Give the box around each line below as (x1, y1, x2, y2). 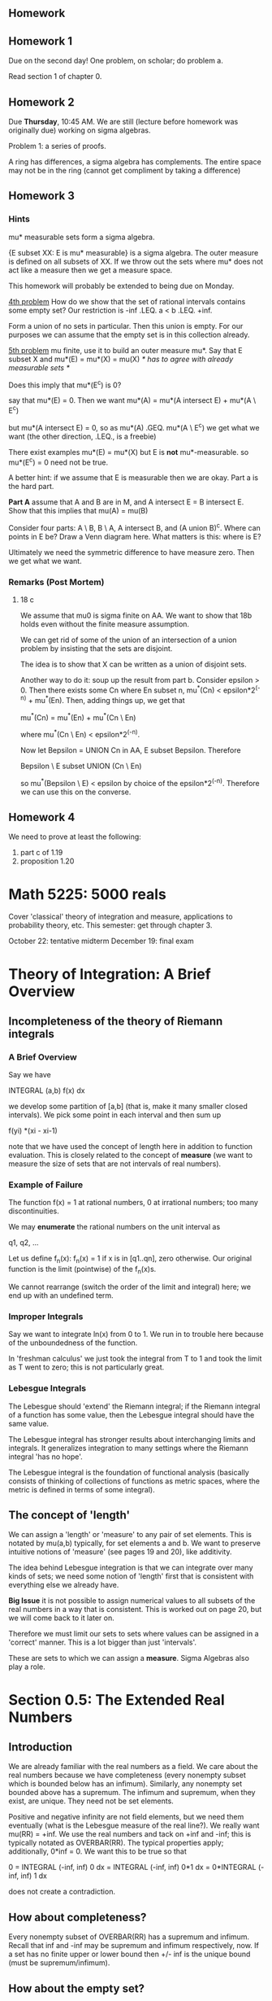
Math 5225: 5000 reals (8, 885, 166, 903)
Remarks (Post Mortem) (8, 576, 105, 588)
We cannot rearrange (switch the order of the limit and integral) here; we (8, 1282, 252, 1292)
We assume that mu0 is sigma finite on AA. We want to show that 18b (19, 610, 253, 621)
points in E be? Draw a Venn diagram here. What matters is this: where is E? (8, 531, 261, 541)
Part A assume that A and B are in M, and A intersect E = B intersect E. (8, 497, 244, 507)
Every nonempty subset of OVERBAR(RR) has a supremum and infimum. (8, 1932, 250, 1942)
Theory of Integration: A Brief (8, 964, 211, 983)
